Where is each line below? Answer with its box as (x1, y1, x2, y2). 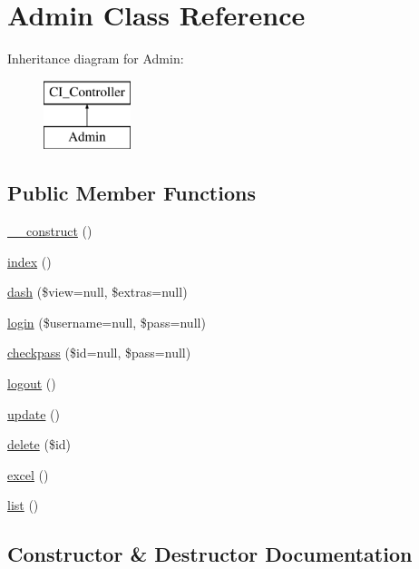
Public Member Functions (7, 179, 256, 207)
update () (7, 404, 60, 423)
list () (7, 495, 39, 515)
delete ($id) (7, 435, 72, 454)
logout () (7, 374, 56, 393)
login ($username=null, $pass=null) (7, 312, 206, 331)
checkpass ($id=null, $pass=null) (7, 343, 191, 362)
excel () (7, 465, 49, 484)
